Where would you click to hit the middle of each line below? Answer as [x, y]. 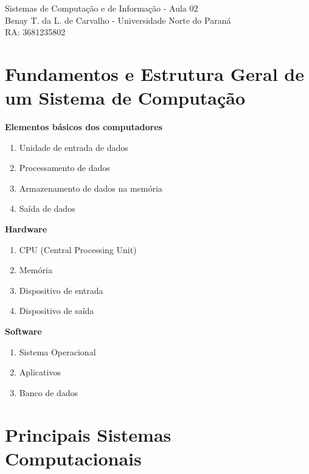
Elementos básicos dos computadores [84, 127]
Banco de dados [49, 392]
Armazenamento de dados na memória [91, 188]
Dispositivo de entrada [61, 290]
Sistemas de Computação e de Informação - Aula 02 [102, 8]
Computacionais [73, 458]
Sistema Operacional [57, 351]
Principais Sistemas [88, 434]
